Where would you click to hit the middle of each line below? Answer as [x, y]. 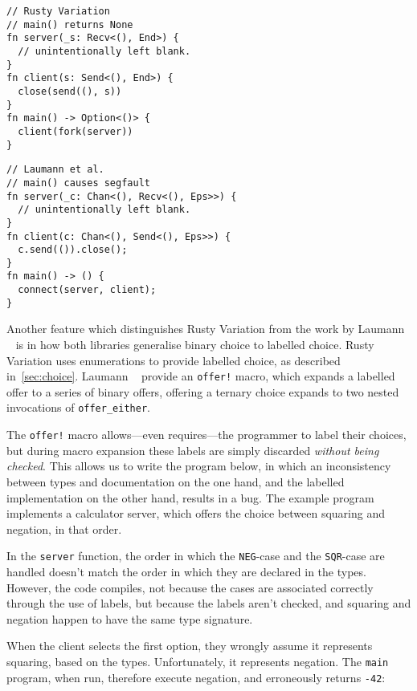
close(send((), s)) [70, 91]
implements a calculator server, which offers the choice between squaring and [196, 513]
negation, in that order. [64, 528]
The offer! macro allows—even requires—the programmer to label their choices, [206, 435]
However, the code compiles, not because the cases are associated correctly [190, 587]
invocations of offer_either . [78, 407]
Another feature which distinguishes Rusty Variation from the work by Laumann [206, 329]
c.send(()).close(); [73, 250]
